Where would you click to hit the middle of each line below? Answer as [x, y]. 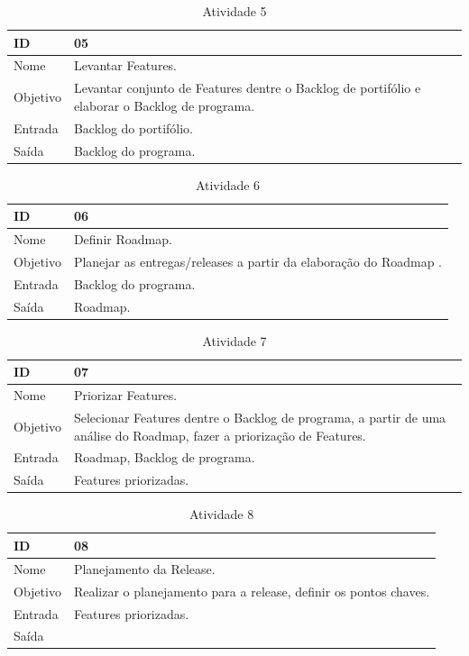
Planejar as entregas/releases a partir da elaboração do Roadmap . [257, 261]
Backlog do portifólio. [133, 128]
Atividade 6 [228, 184]
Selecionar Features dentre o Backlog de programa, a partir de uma [260, 417]
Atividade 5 [234, 11]
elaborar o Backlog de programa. [164, 105]
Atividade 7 [234, 340]
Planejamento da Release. [144, 568]
